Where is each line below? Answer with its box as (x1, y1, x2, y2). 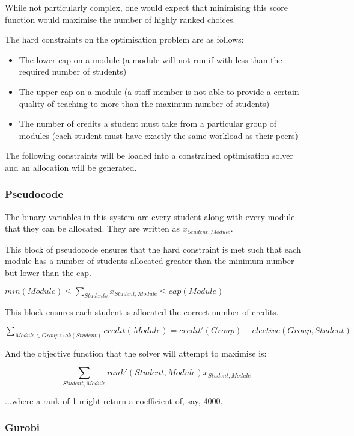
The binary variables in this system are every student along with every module (5, 210, 295, 223)
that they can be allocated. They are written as (5, 222, 180, 235)
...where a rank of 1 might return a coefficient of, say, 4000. (5, 394, 223, 407)
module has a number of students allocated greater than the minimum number (5, 254, 294, 267)
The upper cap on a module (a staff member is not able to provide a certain (19, 85, 299, 97)
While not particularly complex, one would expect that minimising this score (5, 1, 288, 13)
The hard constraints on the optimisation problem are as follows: (5, 33, 244, 46)
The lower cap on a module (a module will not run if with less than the (19, 53, 282, 66)
